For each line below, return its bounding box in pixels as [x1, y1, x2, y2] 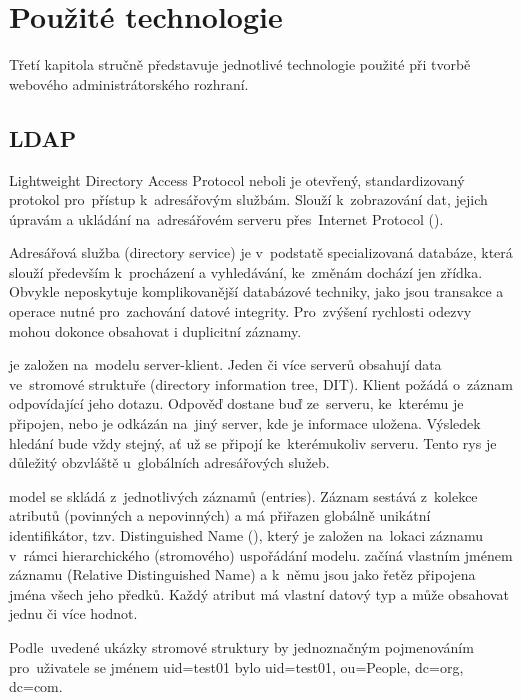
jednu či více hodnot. [9, 603, 138, 624]
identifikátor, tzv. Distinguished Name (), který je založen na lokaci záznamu [9, 525, 484, 546]
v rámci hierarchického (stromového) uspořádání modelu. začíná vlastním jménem [9, 544, 513, 565]
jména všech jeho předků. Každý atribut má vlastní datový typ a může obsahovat [9, 583, 510, 604]
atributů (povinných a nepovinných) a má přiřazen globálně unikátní [9, 505, 431, 526]
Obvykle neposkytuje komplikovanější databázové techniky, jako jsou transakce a [9, 281, 504, 302]
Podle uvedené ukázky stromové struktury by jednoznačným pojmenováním [9, 636, 474, 657]
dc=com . [9, 676, 63, 697]
